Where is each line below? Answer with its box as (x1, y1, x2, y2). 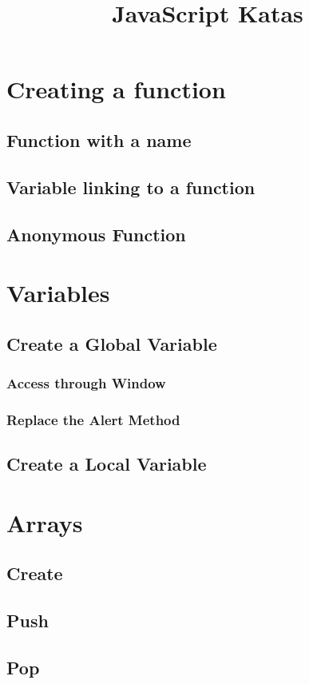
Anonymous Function (6, 221, 186, 246)
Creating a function (6, 73, 226, 105)
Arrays (6, 506, 83, 539)
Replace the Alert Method (6, 409, 180, 429)
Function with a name (6, 127, 192, 152)
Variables (6, 276, 110, 309)
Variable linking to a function (6, 174, 256, 199)
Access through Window (6, 372, 166, 392)
